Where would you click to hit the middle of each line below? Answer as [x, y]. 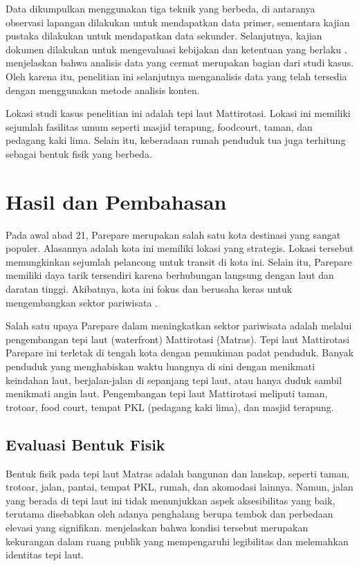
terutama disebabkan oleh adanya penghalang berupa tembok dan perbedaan [169, 514]
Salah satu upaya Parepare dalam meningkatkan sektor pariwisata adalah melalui [179, 326]
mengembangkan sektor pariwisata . [82, 302]
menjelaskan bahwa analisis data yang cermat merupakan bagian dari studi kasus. [180, 63]
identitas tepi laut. [45, 555]
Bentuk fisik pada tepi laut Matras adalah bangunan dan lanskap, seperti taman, [178, 473]
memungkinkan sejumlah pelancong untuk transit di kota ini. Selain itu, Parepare [179, 261]
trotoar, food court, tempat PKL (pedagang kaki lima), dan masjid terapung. [170, 407]
